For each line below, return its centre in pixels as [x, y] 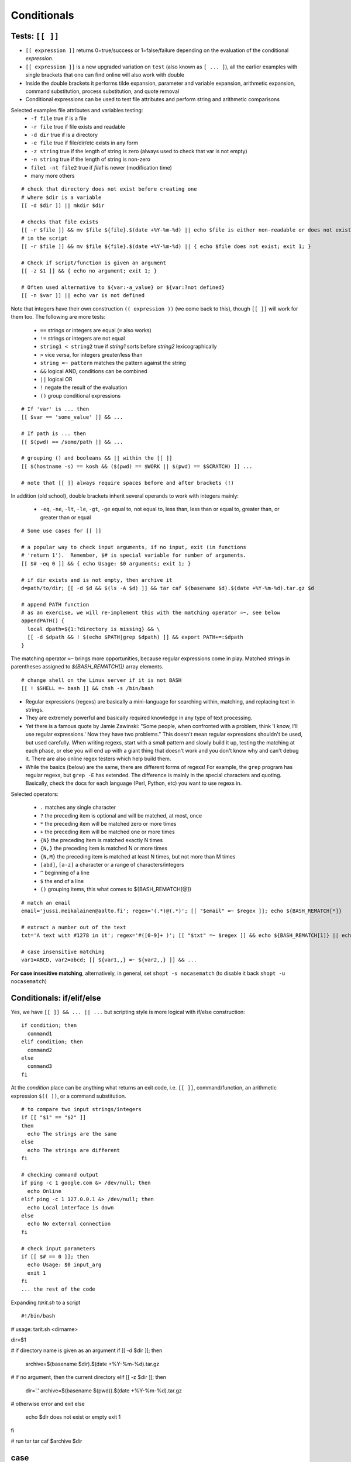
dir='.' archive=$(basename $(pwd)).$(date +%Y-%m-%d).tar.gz [104, 1390]
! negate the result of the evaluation [84, 387]
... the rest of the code [58, 1289]
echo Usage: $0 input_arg [64, 1265]
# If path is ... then [54, 434]
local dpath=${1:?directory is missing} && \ [94, 629]
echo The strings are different [73, 1150]
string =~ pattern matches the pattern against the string [113, 363]
